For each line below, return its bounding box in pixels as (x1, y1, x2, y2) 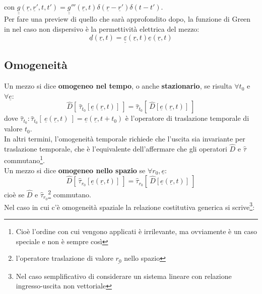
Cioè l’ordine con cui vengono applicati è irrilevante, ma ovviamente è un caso (16, 226, 257, 236)
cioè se (4, 189, 25, 199)
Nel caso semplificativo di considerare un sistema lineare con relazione (16, 270, 232, 281)
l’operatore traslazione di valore (16, 253, 113, 263)
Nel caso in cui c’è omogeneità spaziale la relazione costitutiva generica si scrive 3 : (4, 200, 255, 212)
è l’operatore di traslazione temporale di (125, 113, 249, 123)
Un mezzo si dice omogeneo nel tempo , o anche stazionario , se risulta (4, 81, 232, 91)
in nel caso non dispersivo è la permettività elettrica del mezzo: (4, 24, 200, 34)
